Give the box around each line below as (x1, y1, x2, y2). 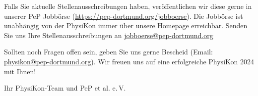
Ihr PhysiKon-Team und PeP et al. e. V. (4, 83, 126, 93)
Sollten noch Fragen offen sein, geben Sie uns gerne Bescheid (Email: (4, 47, 213, 57)
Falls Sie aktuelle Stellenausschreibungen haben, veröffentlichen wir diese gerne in (4, 1, 252, 11)
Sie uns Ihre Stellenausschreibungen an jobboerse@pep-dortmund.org (4, 30, 213, 40)
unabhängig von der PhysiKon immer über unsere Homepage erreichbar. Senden (4, 20, 248, 31)
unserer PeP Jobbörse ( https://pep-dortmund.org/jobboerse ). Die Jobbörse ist (4, 10, 243, 21)
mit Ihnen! (4, 66, 36, 76)
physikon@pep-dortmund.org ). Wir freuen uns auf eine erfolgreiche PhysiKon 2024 (4, 56, 254, 66)
